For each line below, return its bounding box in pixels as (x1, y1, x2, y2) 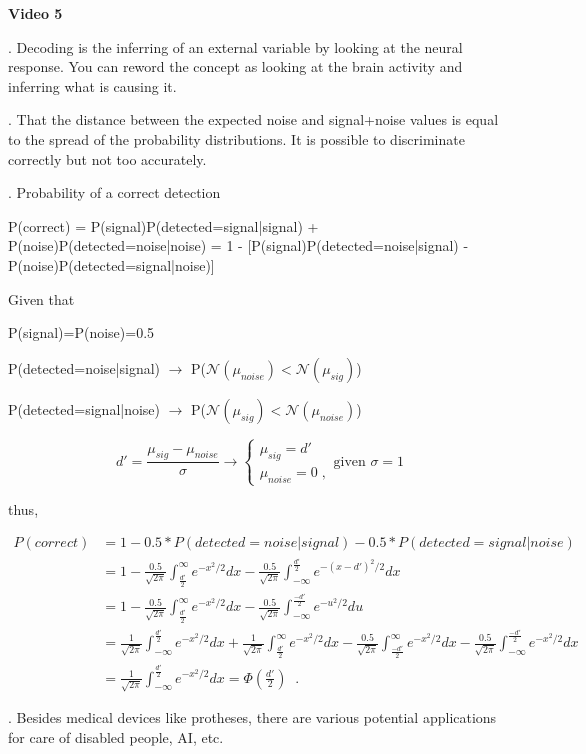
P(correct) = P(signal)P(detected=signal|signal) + (8, 215, 319, 236)
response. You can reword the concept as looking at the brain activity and (8, 56, 463, 77)
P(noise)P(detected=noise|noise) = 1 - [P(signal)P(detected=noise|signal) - (8, 235, 469, 256)
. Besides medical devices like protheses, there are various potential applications (8, 707, 497, 728)
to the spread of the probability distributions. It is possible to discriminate (8, 128, 465, 149)
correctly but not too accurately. (8, 148, 207, 169)
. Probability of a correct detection (8, 182, 221, 203)
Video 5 (8, 3, 63, 23)
